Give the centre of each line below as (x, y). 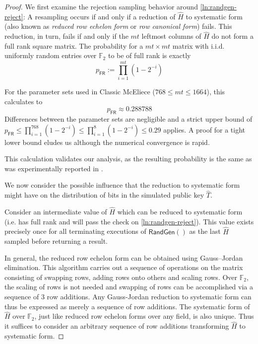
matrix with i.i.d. (198, 45)
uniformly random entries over (51, 55)
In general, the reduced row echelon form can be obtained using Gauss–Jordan (124, 257)
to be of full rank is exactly (149, 55)
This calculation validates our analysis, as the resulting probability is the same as (128, 159)
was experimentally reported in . (54, 168)
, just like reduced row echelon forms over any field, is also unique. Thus (144, 316)
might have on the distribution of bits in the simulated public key (104, 195)
